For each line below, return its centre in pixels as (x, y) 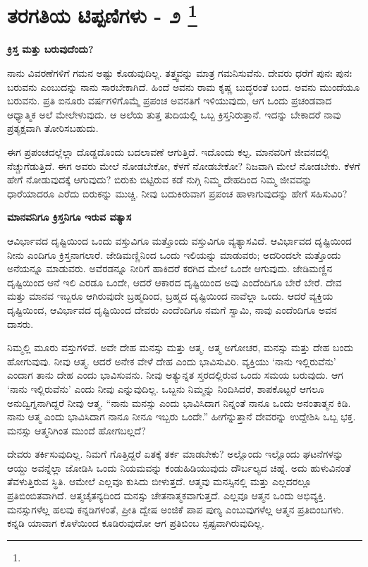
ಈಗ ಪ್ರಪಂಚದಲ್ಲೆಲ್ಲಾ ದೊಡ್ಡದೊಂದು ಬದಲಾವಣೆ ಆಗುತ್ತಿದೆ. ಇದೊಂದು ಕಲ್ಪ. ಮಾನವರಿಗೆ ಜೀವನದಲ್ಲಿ (168, 152)
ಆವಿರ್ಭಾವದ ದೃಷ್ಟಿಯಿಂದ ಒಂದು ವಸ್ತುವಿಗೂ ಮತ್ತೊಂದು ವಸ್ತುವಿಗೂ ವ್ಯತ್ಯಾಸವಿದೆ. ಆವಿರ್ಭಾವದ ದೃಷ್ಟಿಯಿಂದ (179, 240)
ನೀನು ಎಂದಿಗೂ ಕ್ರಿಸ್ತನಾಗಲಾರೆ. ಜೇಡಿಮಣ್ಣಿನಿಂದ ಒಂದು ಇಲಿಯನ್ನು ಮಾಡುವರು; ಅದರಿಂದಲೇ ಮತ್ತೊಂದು (174, 254)
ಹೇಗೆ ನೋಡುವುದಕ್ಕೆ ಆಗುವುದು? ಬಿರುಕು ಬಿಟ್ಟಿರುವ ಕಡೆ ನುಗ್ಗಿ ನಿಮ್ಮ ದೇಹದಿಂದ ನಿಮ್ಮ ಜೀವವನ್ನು (160, 179)
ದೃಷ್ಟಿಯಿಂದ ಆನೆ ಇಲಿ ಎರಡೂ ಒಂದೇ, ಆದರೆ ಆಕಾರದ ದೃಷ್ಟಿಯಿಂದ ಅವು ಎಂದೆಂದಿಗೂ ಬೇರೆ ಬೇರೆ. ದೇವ (174, 282)
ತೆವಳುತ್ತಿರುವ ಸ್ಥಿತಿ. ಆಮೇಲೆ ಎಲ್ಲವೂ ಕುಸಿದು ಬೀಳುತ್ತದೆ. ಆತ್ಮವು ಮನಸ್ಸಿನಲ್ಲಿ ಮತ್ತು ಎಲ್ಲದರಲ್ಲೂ (159, 481)
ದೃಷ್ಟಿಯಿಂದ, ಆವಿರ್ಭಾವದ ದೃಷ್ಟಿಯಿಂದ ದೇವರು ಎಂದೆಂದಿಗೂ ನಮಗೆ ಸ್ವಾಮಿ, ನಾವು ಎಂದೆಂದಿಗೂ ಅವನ (172, 309)
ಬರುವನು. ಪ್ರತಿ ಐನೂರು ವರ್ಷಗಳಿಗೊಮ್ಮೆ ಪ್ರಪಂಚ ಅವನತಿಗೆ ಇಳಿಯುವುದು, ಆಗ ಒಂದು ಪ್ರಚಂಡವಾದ (170, 100)
